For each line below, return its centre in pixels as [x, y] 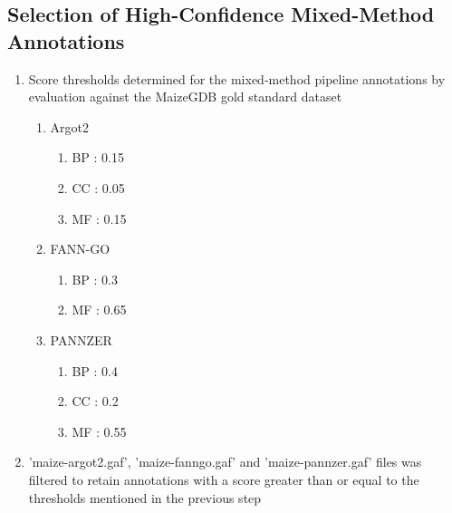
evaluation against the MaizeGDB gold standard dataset [185, 97]
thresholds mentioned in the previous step [145, 497]
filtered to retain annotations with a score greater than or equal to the [224, 479]
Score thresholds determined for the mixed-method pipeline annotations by [237, 78]
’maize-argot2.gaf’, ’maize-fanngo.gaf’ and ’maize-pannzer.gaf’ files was [225, 462]
